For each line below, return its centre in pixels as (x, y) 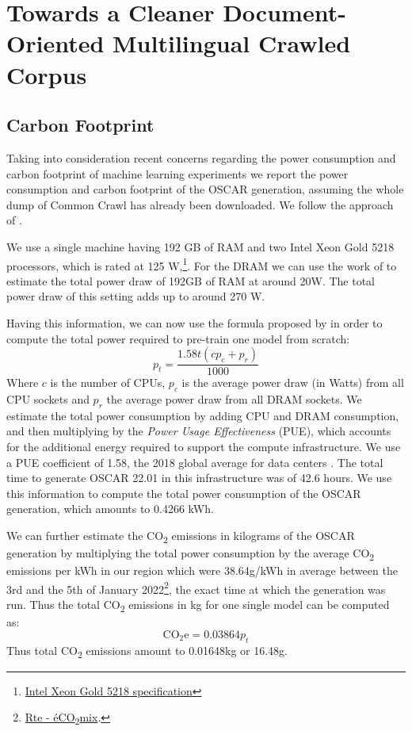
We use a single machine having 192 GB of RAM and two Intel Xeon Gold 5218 (200, 246)
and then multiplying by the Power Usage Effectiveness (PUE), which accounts (199, 431)
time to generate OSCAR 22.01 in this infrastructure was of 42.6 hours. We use (199, 478)
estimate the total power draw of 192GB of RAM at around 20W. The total (191, 280)
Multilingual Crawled (232, 43)
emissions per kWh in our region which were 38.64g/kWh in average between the (202, 570)
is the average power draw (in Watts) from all (293, 383)
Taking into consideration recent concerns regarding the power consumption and (201, 157)
